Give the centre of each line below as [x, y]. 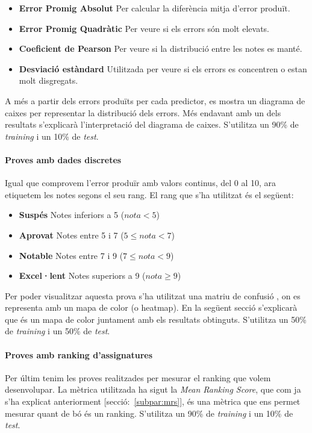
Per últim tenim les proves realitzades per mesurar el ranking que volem [138, 377]
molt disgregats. [48, 80]
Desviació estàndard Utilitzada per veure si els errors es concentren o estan [163, 68]
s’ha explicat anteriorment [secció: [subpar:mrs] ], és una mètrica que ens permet [153, 401]
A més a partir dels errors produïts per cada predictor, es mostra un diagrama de [155, 100]
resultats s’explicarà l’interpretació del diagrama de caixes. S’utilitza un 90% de [152, 124]
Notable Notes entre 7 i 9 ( [71, 255]
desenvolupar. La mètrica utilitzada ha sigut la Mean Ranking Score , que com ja [153, 389]
